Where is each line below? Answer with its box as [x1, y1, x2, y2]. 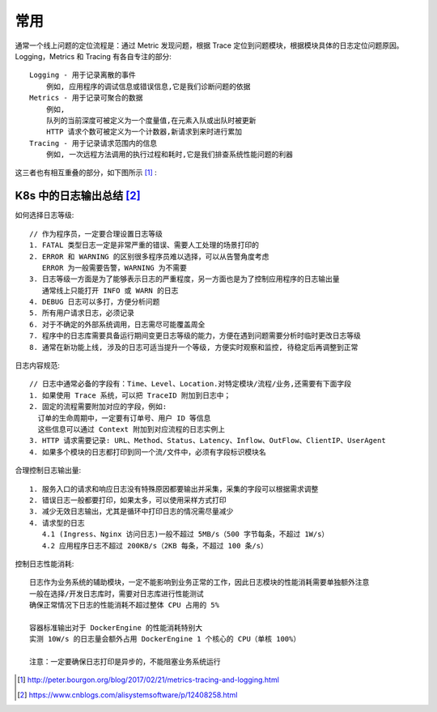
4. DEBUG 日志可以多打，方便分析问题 [29, 297, 160, 307]
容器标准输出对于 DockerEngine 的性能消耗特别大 [29, 623, 203, 632]
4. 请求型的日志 [29, 518, 85, 527]
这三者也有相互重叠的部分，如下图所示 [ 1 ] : [15, 168, 157, 177]
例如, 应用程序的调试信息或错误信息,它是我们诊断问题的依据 [45, 82, 251, 91]
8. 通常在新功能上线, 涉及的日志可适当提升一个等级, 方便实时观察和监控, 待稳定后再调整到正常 [29, 343, 359, 352]
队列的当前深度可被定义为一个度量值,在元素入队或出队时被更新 [45, 116, 257, 125]
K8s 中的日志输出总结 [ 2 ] [15, 189, 141, 203]
